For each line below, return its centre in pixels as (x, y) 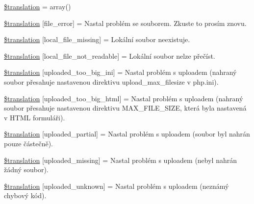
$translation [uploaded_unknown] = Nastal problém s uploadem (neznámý (116, 186)
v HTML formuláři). (35, 117)
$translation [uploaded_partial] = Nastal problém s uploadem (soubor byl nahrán (127, 134)
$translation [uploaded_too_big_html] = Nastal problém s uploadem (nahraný (124, 98)
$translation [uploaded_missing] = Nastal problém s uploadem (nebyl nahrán (121, 160)
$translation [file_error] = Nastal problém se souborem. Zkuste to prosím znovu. (125, 23)
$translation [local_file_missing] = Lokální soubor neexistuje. (97, 39)
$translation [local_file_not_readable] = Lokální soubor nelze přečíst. (110, 56)
